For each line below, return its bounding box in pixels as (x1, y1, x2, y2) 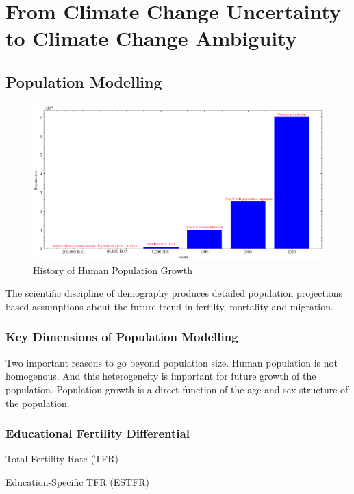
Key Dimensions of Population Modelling (5, 328, 238, 345)
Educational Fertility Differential (5, 425, 190, 442)
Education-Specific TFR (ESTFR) (5, 474, 150, 489)
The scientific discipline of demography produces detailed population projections (5, 286, 343, 300)
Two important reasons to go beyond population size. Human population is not (5, 355, 338, 369)
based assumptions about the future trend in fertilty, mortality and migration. (5, 299, 333, 313)
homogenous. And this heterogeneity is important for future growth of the (5, 369, 316, 383)
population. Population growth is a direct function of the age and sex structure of (5, 382, 349, 396)
